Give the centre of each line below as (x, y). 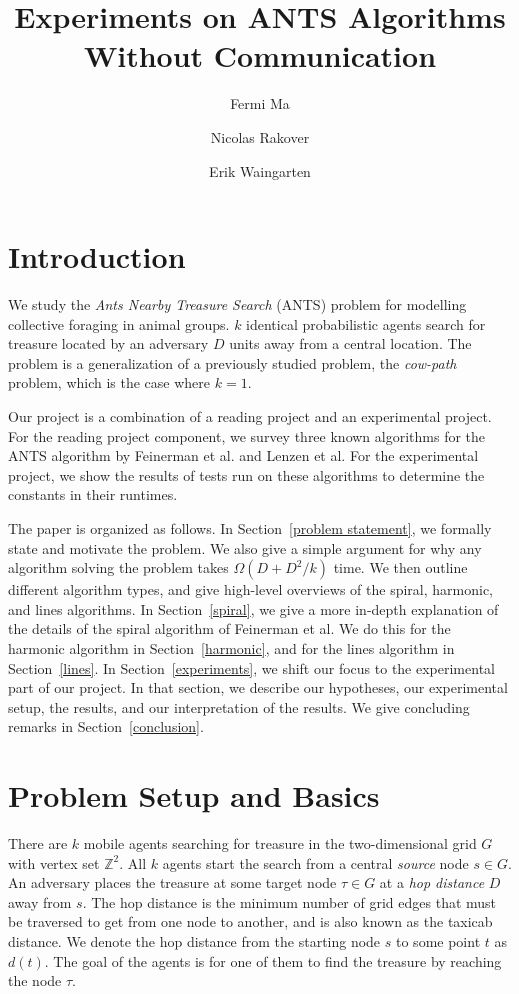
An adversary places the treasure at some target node (172, 882)
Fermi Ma (260, 103)
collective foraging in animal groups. (119, 323)
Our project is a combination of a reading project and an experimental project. (250, 416)
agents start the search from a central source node (315, 862)
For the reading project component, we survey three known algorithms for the (247, 435)
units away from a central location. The (350, 343)
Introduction (97, 256)
